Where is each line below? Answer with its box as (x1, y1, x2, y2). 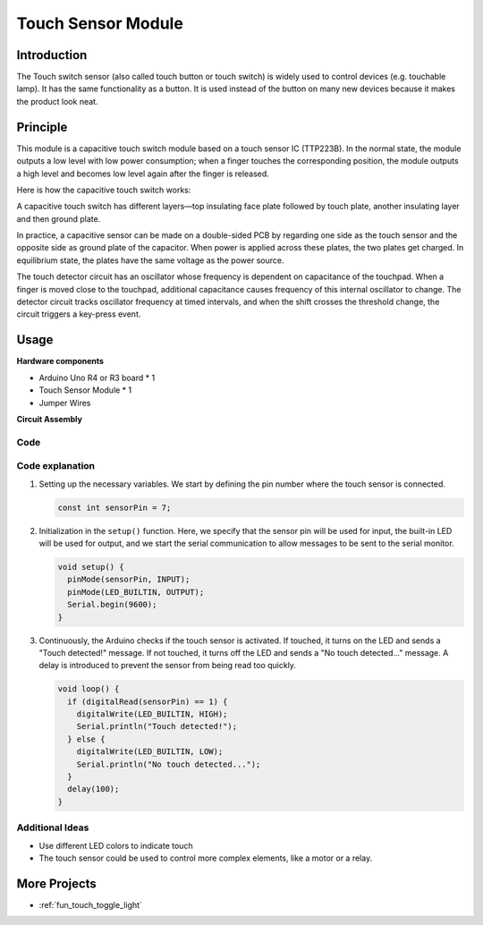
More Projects (16, 876, 97, 891)
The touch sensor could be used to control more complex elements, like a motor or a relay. (38, 853, 373, 863)
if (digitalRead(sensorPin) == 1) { (67, 696, 228, 707)
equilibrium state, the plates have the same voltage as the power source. (16, 255, 284, 266)
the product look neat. (16, 96, 98, 106)
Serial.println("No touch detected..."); (76, 759, 261, 769)
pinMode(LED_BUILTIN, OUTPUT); (67, 587, 205, 597)
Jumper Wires (38, 397, 91, 408)
